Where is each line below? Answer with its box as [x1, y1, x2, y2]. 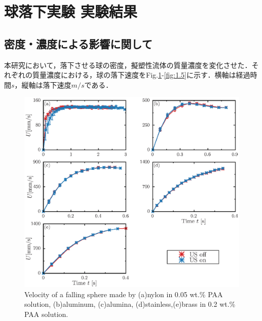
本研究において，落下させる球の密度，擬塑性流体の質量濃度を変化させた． [4, 59, 252, 70]
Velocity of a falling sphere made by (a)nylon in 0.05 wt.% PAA [24, 289, 223, 299]
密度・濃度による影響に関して [4, 35, 153, 51]
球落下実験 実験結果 [4, 1, 137, 22]
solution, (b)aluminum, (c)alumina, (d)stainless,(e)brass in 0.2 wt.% [24, 299, 236, 309]
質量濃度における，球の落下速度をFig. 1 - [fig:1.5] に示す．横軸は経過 [32, 69, 250, 80]
